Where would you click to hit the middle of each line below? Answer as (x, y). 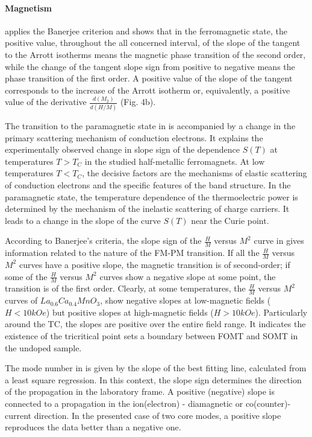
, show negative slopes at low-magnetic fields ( (186, 300)
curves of (21, 300)
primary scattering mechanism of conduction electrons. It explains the (134, 137)
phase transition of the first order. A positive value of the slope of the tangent (149, 78)
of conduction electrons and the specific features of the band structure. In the (148, 184)
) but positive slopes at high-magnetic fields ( (130, 312)
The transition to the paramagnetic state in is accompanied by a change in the (150, 125)
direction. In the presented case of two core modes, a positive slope (158, 415)
